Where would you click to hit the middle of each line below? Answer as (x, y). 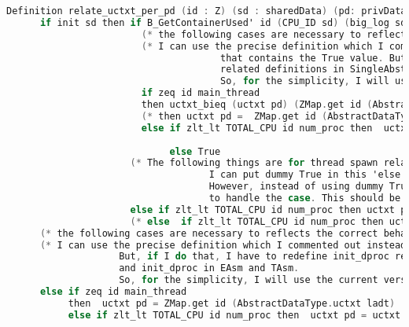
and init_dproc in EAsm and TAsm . (209, 268)
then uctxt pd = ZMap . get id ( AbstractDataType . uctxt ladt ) (232, 303)
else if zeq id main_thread (113, 292)
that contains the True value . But (313, 58)
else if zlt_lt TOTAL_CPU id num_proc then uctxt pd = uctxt (234, 315)
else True (195, 151)
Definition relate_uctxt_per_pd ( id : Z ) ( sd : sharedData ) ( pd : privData (206, 11)
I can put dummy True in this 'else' (308, 175)
